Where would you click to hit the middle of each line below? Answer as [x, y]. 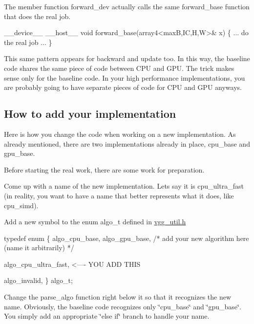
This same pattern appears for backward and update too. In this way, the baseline [127, 58]
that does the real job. [37, 16]
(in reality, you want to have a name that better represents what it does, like [119, 195]
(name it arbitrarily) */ [39, 248]
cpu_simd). [21, 205]
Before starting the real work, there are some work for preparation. [104, 169]
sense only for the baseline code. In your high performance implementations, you [125, 77]
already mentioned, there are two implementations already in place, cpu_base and [127, 143]
